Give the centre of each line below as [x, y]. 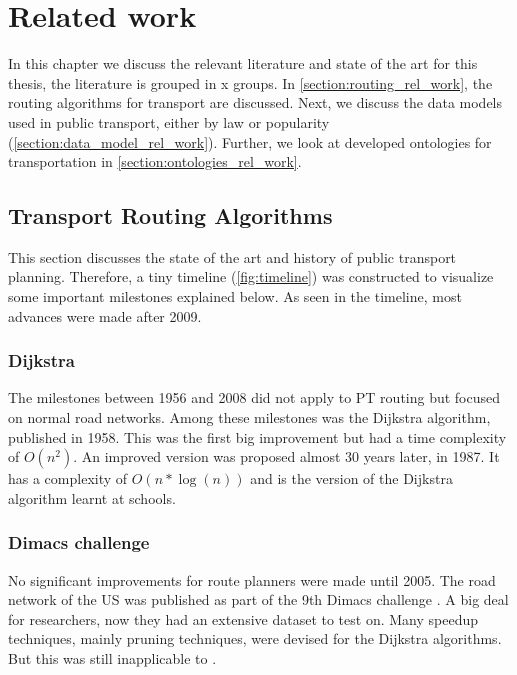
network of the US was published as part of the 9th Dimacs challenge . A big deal [258, 599]
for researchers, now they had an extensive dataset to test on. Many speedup [243, 618]
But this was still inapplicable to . [112, 658]
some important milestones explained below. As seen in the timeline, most [235, 296]
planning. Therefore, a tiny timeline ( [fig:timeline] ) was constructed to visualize [251, 276]
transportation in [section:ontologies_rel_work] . [155, 161]
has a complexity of [68, 478]
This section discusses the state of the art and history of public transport [232, 256]
